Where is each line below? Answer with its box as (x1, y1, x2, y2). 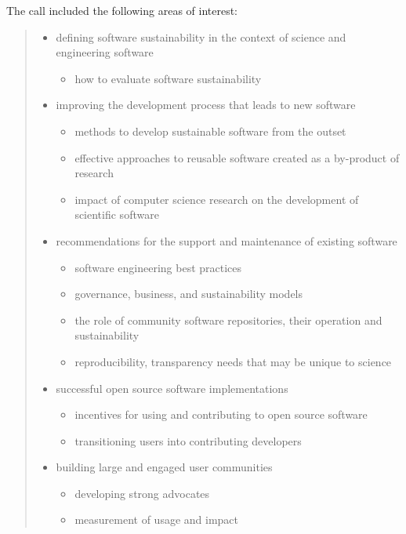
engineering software (56, 44, 154, 60)
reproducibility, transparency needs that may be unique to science (74, 353, 392, 369)
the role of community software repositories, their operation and (74, 311, 382, 328)
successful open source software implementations (56, 380, 288, 396)
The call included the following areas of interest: (6, 2, 238, 18)
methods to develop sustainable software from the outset (74, 122, 346, 139)
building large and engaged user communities (56, 459, 273, 475)
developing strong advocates (74, 485, 210, 501)
